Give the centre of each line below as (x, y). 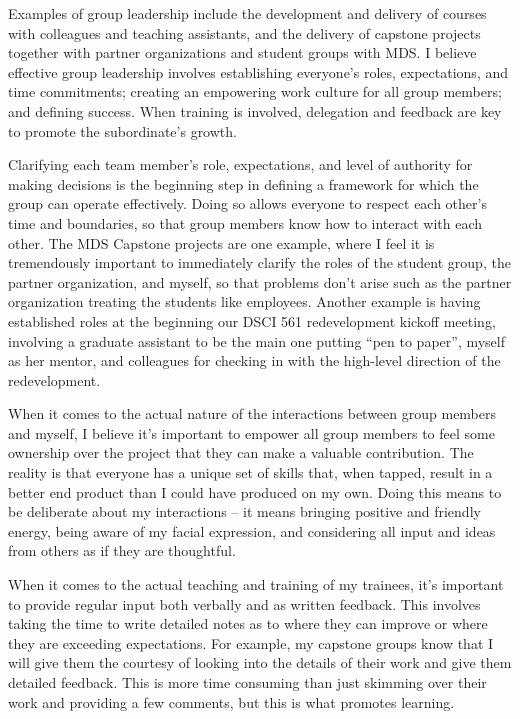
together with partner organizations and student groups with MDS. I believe (242, 52)
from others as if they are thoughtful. (122, 550)
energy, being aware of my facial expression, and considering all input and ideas (252, 530)
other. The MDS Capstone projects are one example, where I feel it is (221, 242)
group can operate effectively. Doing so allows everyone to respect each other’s (247, 203)
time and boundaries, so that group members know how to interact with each (245, 222)
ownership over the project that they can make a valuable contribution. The (241, 452)
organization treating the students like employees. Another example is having (244, 301)
